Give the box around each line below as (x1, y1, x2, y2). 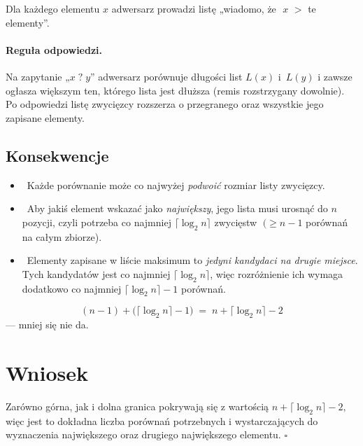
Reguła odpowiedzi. (6, 42, 103, 57)
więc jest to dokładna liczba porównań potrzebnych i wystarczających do (6, 413, 318, 428)
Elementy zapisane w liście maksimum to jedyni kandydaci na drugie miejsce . (27, 253, 358, 267)
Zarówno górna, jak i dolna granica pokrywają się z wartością (6, 398, 269, 413)
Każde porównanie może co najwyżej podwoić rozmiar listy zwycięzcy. (27, 177, 325, 192)
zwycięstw (214, 214, 257, 229)
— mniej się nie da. (6, 317, 89, 332)
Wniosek (6, 358, 88, 386)
